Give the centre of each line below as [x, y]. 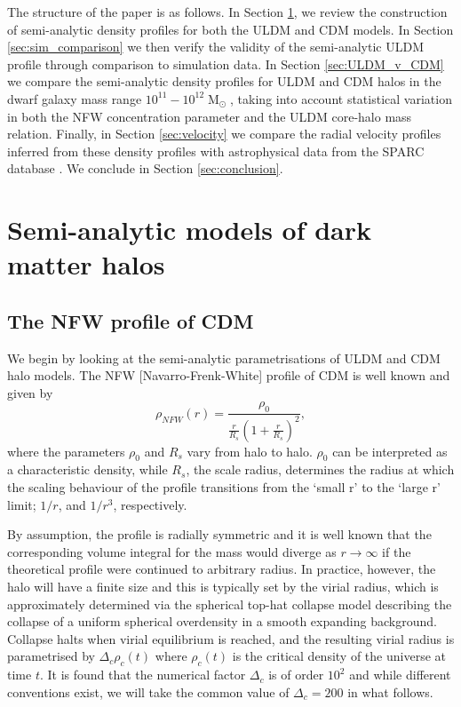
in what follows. [390, 691]
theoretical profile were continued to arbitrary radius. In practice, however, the [222, 569]
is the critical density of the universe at [339, 656]
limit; [22, 504]
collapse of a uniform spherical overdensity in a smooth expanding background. [222, 621]
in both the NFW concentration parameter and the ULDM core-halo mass [210, 116]
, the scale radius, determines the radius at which [320, 469]
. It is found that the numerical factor [143, 675]
